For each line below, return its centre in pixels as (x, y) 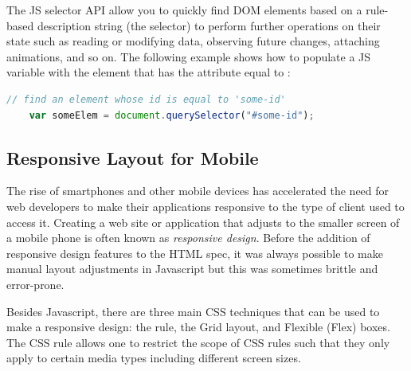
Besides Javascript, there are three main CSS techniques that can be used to (193, 311)
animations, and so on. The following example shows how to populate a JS (189, 56)
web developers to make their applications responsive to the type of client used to (205, 206)
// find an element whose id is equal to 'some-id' (146, 99)
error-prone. (35, 284)
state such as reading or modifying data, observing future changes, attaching (193, 41)
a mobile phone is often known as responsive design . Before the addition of (188, 238)
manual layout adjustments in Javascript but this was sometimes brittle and (192, 269)
